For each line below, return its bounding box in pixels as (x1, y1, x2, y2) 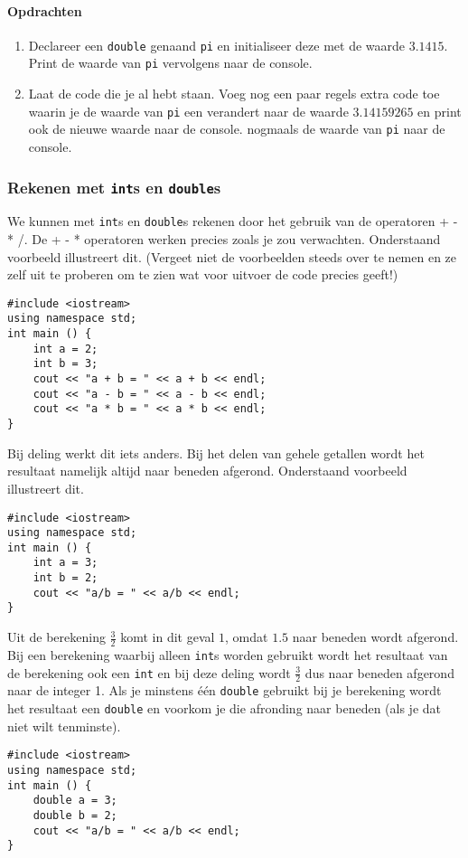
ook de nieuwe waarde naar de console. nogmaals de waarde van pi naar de (28, 119, 445, 138)
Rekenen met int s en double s (7, 175, 221, 198)
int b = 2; (33, 571, 98, 585)
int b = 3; (33, 357, 98, 371)
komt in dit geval (120, 627, 215, 646)
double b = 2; (33, 808, 117, 822)
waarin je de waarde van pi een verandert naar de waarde (28, 101, 349, 120)
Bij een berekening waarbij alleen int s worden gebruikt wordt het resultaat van (7, 645, 448, 664)
